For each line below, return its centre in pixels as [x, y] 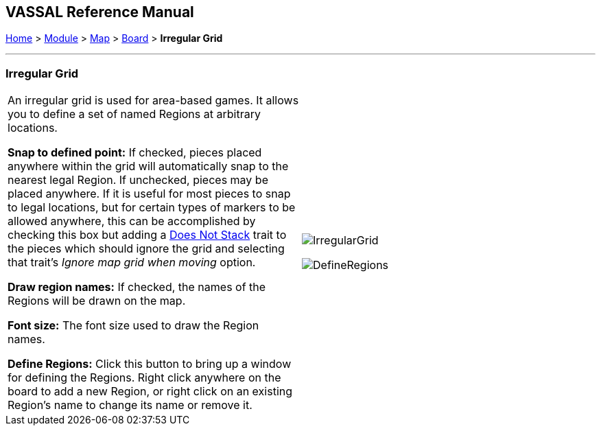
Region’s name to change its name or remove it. [130, 405]
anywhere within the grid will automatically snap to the [148, 166]
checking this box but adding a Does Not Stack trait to [147, 235]
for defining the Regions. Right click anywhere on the [144, 378]
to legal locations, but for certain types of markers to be [152, 208]
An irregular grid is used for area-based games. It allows [153, 101]
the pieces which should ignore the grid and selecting [146, 249]
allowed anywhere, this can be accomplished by [132, 221]
